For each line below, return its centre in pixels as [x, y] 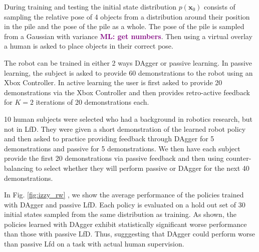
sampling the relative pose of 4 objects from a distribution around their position [127, 16]
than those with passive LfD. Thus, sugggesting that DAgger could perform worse [129, 234]
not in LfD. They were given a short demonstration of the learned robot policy [125, 129]
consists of [220, 7]
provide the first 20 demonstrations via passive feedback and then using [114, 158]
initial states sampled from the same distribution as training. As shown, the [120, 214]
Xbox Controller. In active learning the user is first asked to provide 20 [113, 82]
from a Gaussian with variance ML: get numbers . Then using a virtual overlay [128, 36]
